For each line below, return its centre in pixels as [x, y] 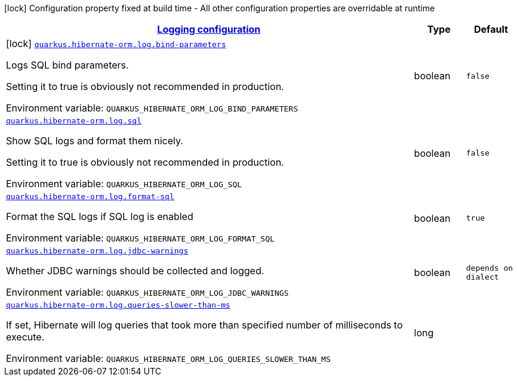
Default [491, 29]
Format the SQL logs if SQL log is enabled [100, 216]
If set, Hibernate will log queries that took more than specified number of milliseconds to [204, 325]
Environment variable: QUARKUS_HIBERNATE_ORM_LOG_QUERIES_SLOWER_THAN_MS [168, 358]
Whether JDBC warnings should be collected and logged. [135, 271]
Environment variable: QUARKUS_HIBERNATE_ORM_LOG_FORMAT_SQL [140, 238]
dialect [482, 277]
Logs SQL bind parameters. [67, 65]
